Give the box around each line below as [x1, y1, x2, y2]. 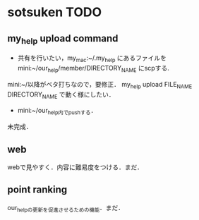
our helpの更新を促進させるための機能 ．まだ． [7, 203, 125, 214]
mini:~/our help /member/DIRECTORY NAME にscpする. [17, 63, 169, 74]
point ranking [7, 184, 68, 196]
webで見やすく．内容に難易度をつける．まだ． [7, 163, 143, 171]
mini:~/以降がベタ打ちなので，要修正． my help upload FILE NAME [7, 80, 193, 90]
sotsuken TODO [7, 4, 102, 20]
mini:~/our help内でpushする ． [17, 106, 97, 116]
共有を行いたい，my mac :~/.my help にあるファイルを [17, 54, 167, 63]
